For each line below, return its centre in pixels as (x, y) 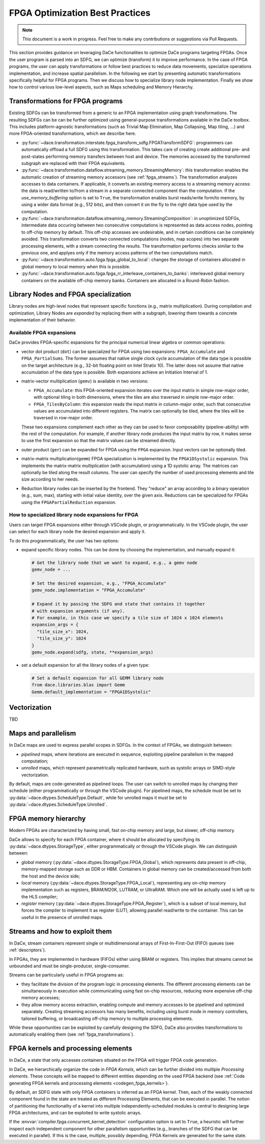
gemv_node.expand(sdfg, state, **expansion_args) (93, 652)
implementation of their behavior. (42, 320)
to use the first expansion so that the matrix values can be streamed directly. (99, 441)
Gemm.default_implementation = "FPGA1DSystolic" (91, 692)
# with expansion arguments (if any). (78, 611)
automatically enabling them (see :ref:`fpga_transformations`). (72, 1034)
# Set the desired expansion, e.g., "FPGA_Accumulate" (99, 584)
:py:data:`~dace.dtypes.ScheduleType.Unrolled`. (58, 804)
